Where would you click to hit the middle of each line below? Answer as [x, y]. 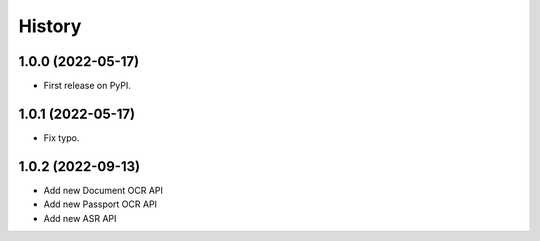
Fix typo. [61, 137]
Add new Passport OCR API [100, 204]
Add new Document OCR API [103, 190]
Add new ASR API [80, 218]
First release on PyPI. [87, 86]
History [50, 26]
